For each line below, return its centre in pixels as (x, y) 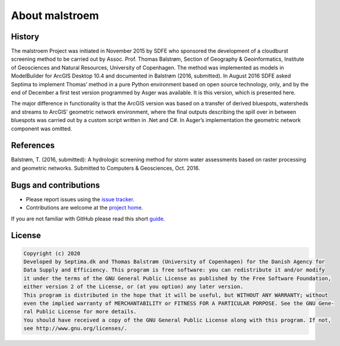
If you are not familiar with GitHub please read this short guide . (88, 219)
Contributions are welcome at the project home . (85, 208)
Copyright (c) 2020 (52, 253)
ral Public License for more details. (80, 312)
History (25, 37)
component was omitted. (42, 129)
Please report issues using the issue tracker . (80, 199)
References (33, 146)
